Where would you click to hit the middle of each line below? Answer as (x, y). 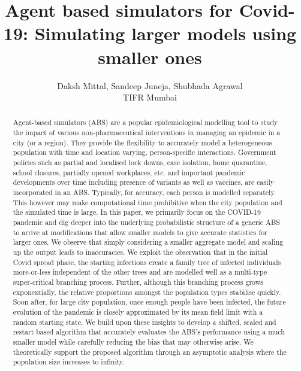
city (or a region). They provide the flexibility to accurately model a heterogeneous (142, 142)
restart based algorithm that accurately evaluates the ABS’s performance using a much (149, 332)
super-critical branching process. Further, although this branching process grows (138, 282)
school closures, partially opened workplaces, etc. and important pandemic (129, 172)
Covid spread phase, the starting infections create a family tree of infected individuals (147, 262)
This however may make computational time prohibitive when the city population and (148, 202)
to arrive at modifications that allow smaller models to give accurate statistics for (140, 232)
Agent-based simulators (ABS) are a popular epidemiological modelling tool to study (145, 122)
